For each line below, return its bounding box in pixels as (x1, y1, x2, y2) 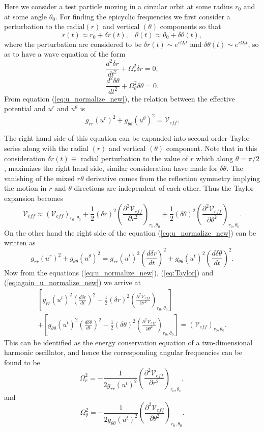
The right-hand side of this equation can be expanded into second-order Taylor (4, 133, 250, 143)
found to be (4, 357, 40, 367)
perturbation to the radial (4, 21, 85, 32)
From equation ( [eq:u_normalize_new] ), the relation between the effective (4, 93, 235, 104)
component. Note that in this (166, 143, 257, 154)
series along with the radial (4, 143, 89, 154)
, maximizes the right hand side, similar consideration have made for (4, 163, 218, 173)
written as (4, 237, 36, 248)
